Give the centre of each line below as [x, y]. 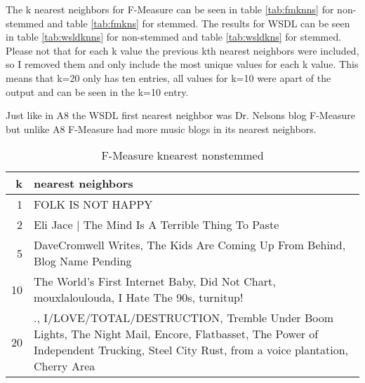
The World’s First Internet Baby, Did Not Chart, [155, 281]
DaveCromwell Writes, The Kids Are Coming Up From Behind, [190, 245]
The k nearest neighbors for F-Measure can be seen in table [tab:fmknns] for [170, 9]
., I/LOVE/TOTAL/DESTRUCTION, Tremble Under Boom [184, 318]
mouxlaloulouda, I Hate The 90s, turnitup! [139, 298]
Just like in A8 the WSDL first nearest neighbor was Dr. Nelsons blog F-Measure [180, 115]
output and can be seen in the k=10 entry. [97, 91]
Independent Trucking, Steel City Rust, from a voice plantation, [191, 350]
